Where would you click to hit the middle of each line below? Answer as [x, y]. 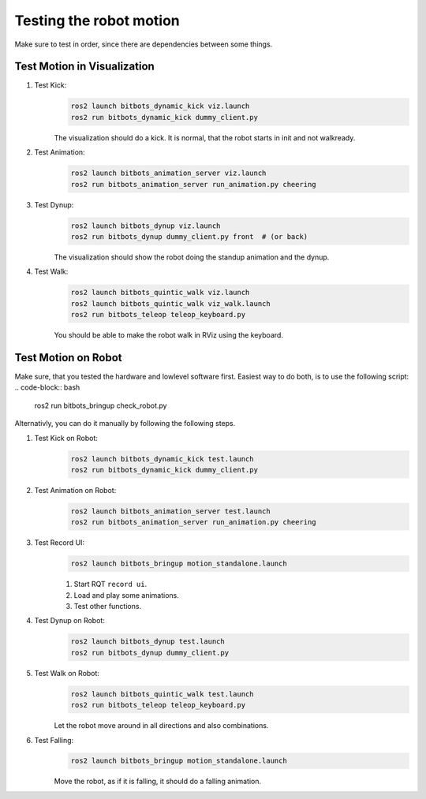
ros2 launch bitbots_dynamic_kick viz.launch [160, 106]
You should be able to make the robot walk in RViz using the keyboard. [169, 335]
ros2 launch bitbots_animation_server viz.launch [168, 173]
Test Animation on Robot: [75, 490]
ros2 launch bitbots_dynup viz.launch [146, 226]
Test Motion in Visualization [85, 67]
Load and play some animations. [126, 595]
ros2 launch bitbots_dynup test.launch [148, 642]
